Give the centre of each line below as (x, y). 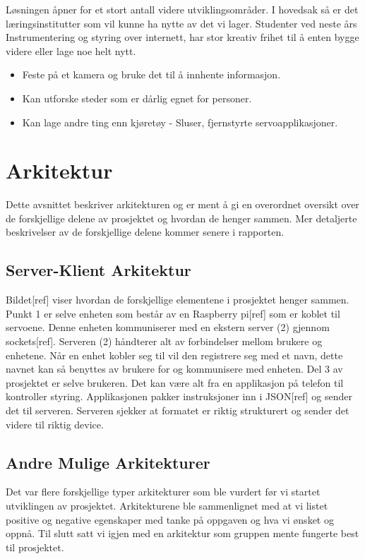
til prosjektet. (35, 547)
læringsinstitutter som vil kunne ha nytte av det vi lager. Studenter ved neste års (181, 23)
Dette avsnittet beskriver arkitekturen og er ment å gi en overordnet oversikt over (182, 204)
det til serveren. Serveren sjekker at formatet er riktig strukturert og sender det (178, 410)
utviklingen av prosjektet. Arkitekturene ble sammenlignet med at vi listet (167, 505)
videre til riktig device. (55, 424)
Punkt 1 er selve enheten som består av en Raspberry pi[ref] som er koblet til (173, 313)
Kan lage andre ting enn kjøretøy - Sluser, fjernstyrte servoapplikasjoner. (180, 122)
